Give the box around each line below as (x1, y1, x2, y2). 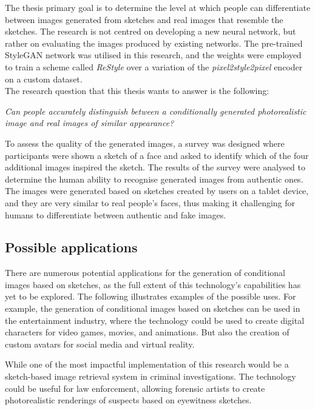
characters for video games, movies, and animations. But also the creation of (5, 326, 290, 338)
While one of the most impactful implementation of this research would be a (5, 358, 289, 371)
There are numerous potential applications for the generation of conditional (5, 266, 285, 279)
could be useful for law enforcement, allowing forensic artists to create (5, 381, 265, 394)
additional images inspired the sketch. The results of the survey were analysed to (5, 161, 305, 173)
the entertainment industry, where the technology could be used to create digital (5, 314, 305, 326)
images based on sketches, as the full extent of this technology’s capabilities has (5, 278, 301, 291)
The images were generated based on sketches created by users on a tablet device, (5, 184, 309, 197)
